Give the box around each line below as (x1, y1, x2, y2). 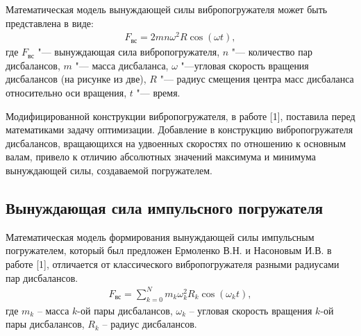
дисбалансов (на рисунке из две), (6, 72, 146, 86)
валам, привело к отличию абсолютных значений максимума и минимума (6, 149, 316, 164)
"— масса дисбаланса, (75, 58, 169, 72)
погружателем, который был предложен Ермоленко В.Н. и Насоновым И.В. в (6, 243, 332, 258)
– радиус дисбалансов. (102, 317, 197, 331)
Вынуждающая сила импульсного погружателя (6, 197, 324, 219)
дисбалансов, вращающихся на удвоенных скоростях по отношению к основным (6, 135, 346, 150)
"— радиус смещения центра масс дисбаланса (160, 72, 354, 86)
